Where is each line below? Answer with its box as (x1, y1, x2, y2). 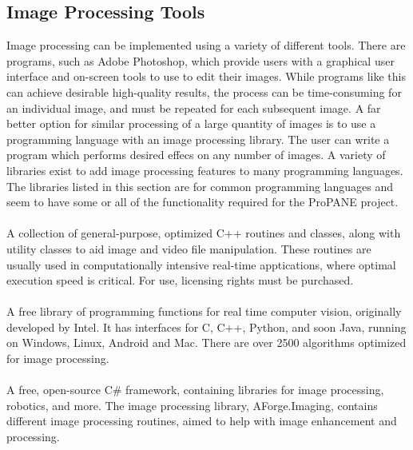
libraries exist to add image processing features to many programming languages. (6, 161, 403, 178)
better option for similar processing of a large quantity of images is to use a (6, 115, 376, 132)
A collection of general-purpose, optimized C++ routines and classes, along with (6, 225, 401, 241)
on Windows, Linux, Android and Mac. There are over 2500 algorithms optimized (6, 334, 407, 351)
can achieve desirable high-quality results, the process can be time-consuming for (6, 83, 402, 100)
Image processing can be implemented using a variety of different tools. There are (6, 37, 406, 54)
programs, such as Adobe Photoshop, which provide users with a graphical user (6, 52, 395, 69)
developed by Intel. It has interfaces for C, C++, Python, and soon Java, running (6, 318, 407, 335)
